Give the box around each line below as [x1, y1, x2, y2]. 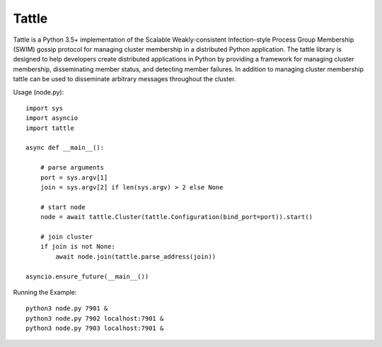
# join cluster [40, 233, 93, 240]
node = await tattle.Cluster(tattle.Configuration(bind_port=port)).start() [40, 213, 313, 221]
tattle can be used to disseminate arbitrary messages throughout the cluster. [13, 75, 236, 83]
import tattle [25, 124, 74, 132]
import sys [25, 104, 64, 112]
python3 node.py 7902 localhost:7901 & [25, 314, 164, 322]
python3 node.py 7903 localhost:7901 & [25, 324, 164, 332]
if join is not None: [40, 242, 116, 251]
